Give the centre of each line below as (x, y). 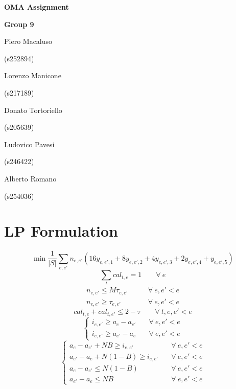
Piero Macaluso (28, 41)
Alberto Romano (30, 178)
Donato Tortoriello (33, 110)
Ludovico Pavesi (29, 144)
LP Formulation (61, 231)
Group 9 (19, 24)
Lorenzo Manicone (33, 75)
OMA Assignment (37, 7)
